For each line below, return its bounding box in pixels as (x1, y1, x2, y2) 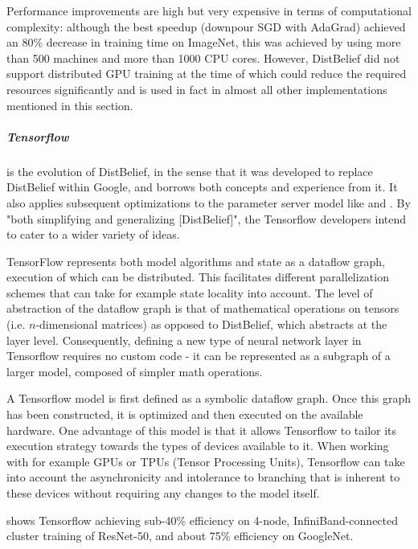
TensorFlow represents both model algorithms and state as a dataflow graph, (6, 252, 386, 269)
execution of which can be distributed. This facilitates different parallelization (6, 268, 389, 285)
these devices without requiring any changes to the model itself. (6, 485, 320, 501)
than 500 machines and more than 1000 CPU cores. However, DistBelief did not (6, 49, 400, 66)
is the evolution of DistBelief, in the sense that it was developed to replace (6, 162, 373, 179)
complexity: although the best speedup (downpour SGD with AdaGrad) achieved (6, 18, 406, 35)
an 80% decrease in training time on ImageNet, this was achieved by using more (6, 34, 401, 51)
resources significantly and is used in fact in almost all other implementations (6, 80, 387, 97)
